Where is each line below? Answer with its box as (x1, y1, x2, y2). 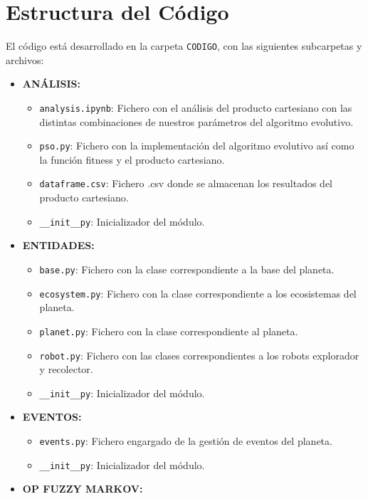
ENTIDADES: (22, 238, 95, 253)
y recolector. (39, 362, 93, 377)
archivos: (6, 52, 44, 67)
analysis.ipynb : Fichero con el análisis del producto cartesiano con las (39, 100, 352, 115)
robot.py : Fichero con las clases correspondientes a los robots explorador (39, 347, 359, 362)
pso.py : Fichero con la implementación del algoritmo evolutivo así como (39, 138, 354, 153)
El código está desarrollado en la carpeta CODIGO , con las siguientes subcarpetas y (6, 38, 362, 53)
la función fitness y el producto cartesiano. (39, 152, 225, 167)
